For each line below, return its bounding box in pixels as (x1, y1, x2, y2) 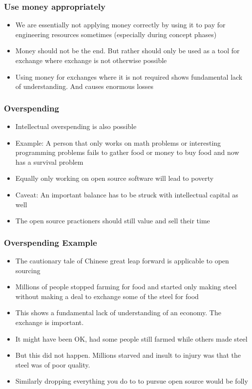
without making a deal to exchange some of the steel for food (15, 291, 199, 301)
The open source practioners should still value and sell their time (15, 216, 210, 226)
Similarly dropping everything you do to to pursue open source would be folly (15, 376, 248, 386)
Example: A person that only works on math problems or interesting (15, 137, 221, 148)
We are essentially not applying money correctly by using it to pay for (15, 20, 226, 30)
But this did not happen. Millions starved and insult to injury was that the (15, 350, 241, 360)
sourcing (15, 265, 41, 275)
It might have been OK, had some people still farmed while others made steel (15, 333, 248, 344)
